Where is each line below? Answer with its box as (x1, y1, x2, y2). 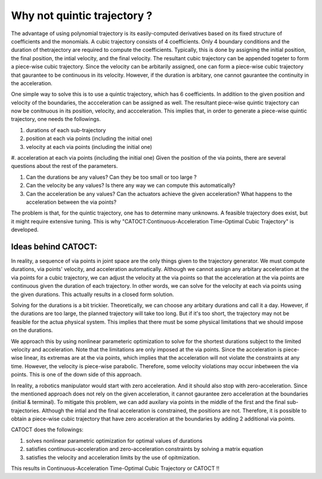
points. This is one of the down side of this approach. (11, 371, 143, 378)
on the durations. (11, 326, 53, 334)
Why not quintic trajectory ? (11, 9, 153, 22)
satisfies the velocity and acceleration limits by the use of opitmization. (26, 453, 200, 461)
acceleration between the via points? (26, 198, 117, 206)
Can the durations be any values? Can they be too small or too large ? (26, 173, 197, 181)
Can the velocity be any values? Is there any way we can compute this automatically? (26, 182, 236, 189)
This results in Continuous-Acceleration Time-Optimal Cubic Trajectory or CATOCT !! (11, 465, 220, 472)
